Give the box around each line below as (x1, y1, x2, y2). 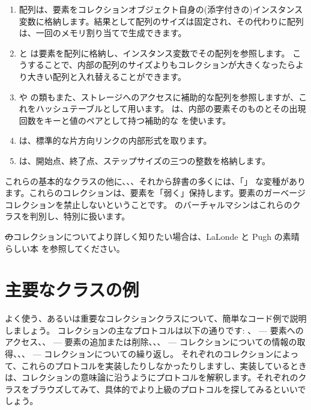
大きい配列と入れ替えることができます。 (27, 70, 186, 82)
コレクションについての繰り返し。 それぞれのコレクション (44, 347, 274, 360)
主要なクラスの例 (5, 277, 139, 302)
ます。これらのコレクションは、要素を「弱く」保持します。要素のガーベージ (5, 186, 306, 199)
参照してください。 (49, 242, 125, 254)
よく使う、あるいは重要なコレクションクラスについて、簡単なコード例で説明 (5, 312, 307, 325)
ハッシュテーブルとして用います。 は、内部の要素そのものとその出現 (35, 102, 306, 115)
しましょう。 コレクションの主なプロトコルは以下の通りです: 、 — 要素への (5, 323, 304, 336)
